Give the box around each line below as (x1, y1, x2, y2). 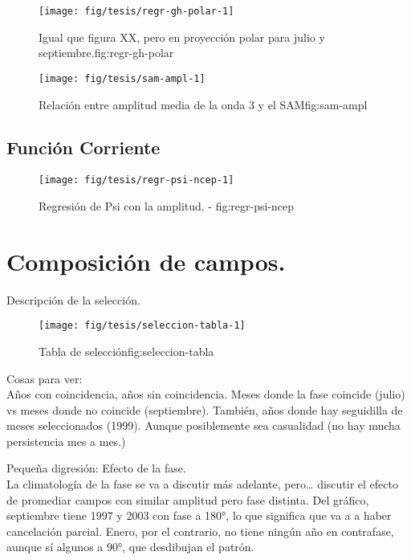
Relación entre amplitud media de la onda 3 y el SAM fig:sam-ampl (39, 96, 368, 112)
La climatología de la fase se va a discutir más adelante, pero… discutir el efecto (6, 476, 398, 493)
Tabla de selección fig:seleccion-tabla (39, 342, 214, 359)
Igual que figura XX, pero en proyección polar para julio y (39, 28, 325, 45)
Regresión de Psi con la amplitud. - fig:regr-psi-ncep (39, 197, 295, 214)
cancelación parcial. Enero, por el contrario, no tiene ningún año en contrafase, (6, 522, 394, 539)
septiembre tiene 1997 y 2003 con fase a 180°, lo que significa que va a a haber (6, 507, 392, 524)
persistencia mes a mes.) (6, 432, 126, 449)
